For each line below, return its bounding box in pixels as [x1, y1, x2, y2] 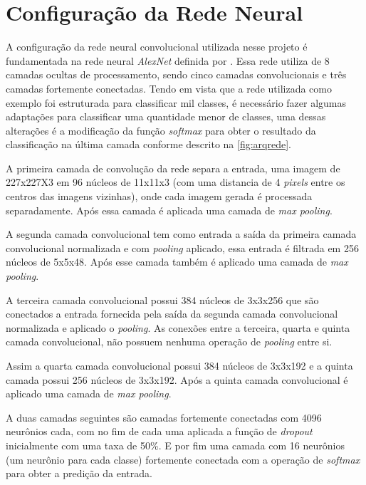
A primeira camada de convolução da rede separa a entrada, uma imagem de [6, 160, 340, 175]
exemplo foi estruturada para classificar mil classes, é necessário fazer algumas [6, 95, 347, 110]
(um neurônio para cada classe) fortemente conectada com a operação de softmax [6, 452, 360, 466]
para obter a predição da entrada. [6, 466, 152, 481]
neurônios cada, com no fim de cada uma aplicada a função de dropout [6, 424, 313, 439]
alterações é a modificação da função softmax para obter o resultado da [6, 122, 316, 137]
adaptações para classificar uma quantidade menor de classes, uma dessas [6, 109, 326, 124]
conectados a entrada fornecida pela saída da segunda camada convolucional [6, 306, 338, 321]
